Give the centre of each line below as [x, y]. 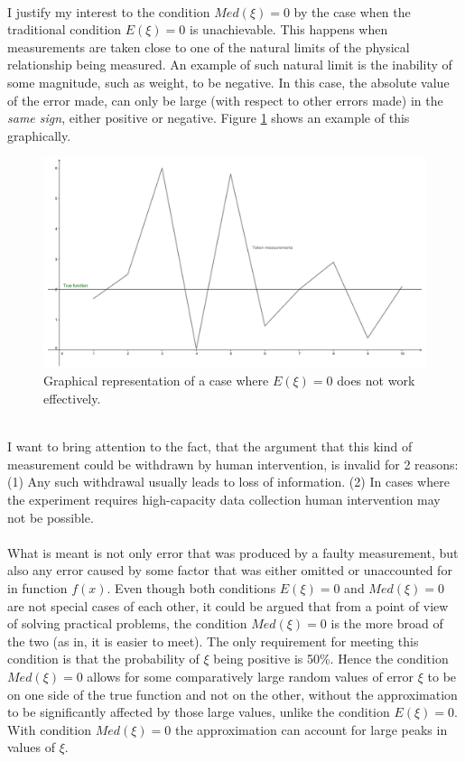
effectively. [72, 399]
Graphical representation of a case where [156, 381]
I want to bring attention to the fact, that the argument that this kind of [210, 446]
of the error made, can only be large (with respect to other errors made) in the [225, 100]
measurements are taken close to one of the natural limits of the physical [209, 46]
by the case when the [352, 11]
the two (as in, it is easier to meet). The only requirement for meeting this [213, 641]
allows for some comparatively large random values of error [251, 676]
